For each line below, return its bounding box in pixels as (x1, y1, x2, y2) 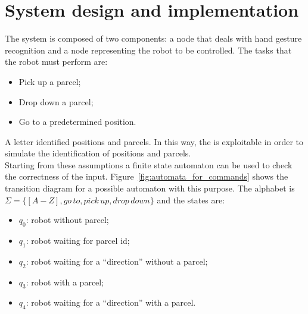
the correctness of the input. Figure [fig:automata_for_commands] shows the (5, 170, 288, 183)
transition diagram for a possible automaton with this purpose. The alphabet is (5, 182, 295, 194)
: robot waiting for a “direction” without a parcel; (26, 255, 208, 267)
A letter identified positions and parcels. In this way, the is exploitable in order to (5, 135, 304, 147)
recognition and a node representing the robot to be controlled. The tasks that (5, 43, 292, 56)
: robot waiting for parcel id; (26, 234, 130, 247)
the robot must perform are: (5, 55, 108, 68)
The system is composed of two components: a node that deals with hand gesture (5, 32, 302, 45)
